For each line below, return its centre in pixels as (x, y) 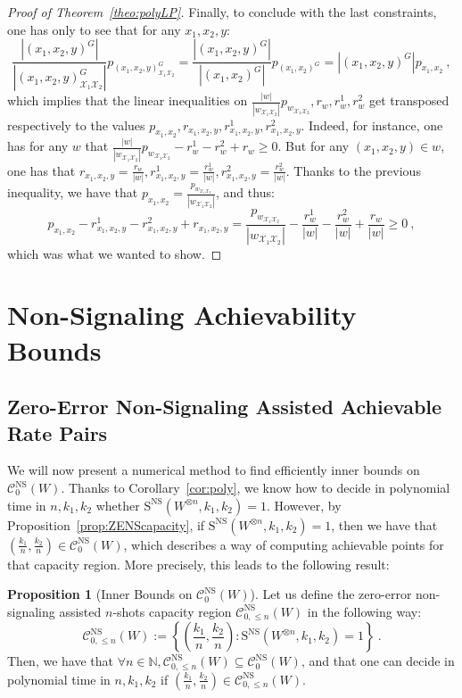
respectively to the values (76, 125)
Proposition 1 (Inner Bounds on (100, 594)
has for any (38, 146)
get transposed (409, 100)
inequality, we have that (73, 192)
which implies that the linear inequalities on (128, 100)
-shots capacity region (172, 611)
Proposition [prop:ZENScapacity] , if (106, 524)
